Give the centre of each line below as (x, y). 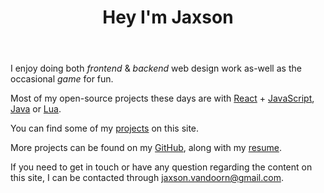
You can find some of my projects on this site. (105, 128)
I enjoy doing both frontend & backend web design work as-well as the (156, 68)
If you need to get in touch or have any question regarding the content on (161, 167)
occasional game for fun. (62, 79)
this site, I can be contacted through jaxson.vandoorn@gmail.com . (147, 178)
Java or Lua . (36, 109)
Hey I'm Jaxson (168, 17)
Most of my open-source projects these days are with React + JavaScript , (162, 98)
